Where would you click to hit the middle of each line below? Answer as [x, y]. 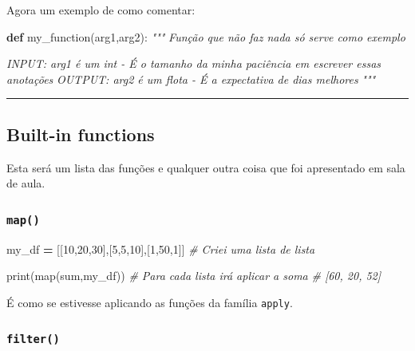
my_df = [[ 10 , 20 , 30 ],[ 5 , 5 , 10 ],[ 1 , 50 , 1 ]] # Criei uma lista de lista [161, 248]
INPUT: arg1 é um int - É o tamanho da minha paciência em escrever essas [194, 63]
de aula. [26, 183]
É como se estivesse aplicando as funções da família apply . [150, 302]
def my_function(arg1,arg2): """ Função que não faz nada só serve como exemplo [206, 36]
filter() [33, 339]
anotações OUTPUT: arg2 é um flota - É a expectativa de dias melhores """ [191, 79]
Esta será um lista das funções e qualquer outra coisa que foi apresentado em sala [206, 167]
